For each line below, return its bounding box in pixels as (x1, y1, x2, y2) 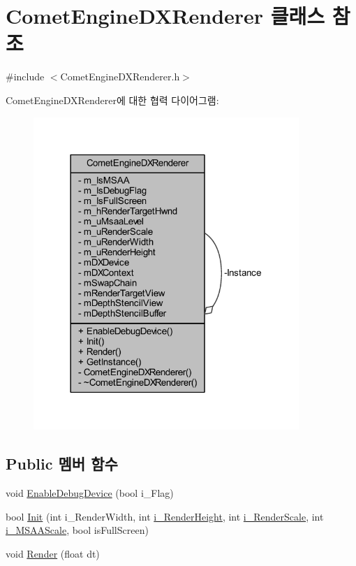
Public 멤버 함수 (6, 453, 118, 474)
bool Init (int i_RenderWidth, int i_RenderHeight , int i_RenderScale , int (6, 509, 324, 523)
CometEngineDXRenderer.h (60, 69, 180, 84)
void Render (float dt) (6, 546, 100, 560)
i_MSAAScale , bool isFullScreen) (6, 523, 149, 537)
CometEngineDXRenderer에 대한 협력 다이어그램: (6, 92, 219, 107)
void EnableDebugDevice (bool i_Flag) (6, 486, 174, 500)
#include (6, 69, 45, 84)
